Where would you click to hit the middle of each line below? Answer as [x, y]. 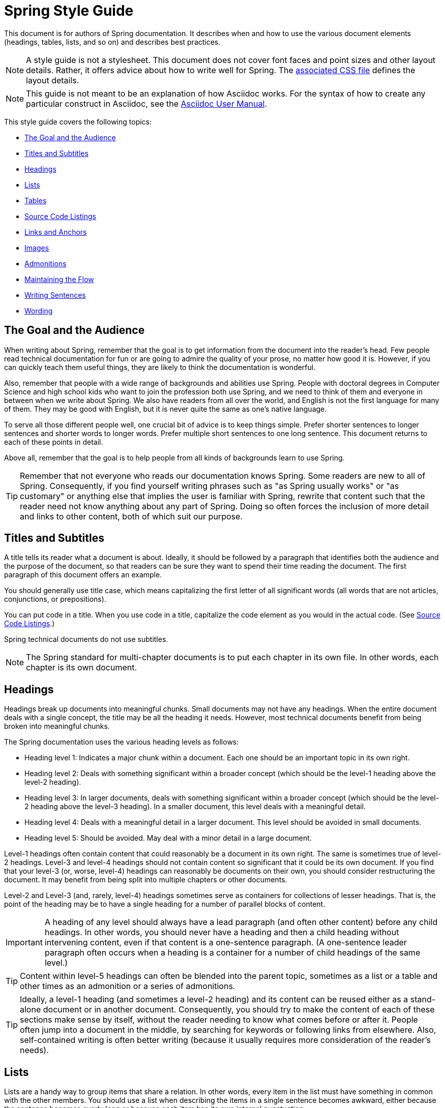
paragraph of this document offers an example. [83, 575]
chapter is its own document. [82, 668]
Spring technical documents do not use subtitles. [86, 639]
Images [37, 248]
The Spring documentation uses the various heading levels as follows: [122, 742]
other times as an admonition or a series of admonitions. [128, 986]
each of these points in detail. [54, 442]
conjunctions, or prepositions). [55, 599]
